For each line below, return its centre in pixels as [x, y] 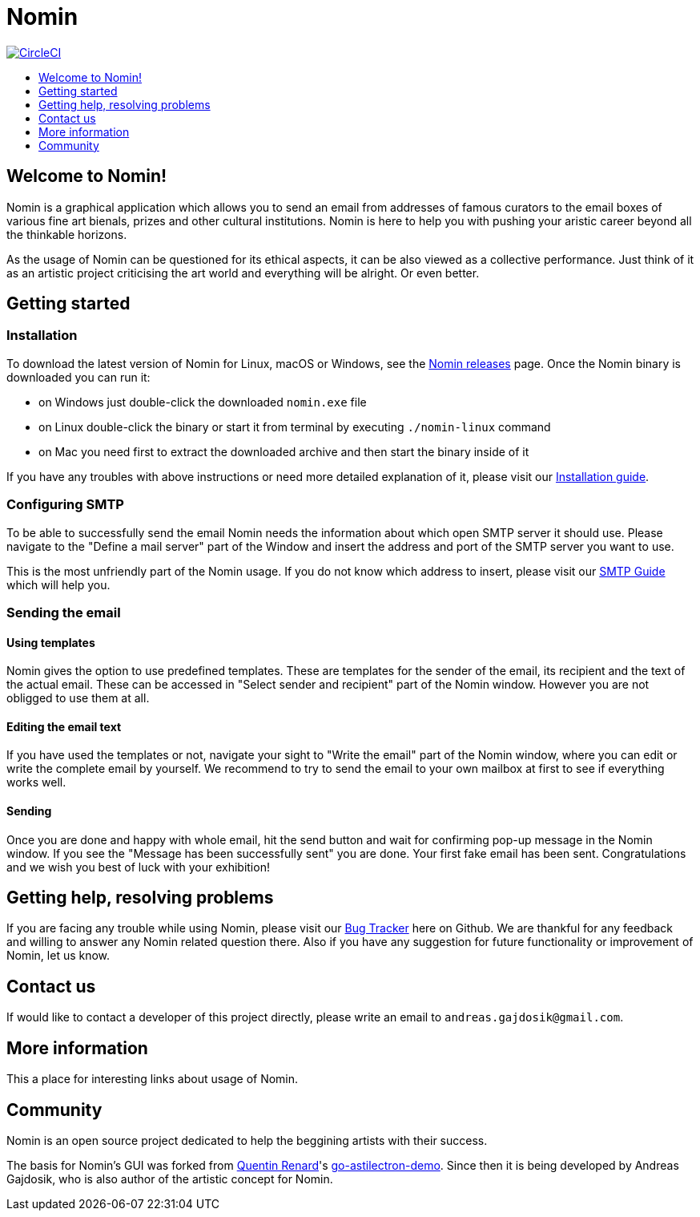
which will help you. [58, 584]
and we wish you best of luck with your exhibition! [138, 867]
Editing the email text [64, 726]
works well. [36, 782]
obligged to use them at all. [78, 698]
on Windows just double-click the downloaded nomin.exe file [203, 402]
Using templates [51, 642]
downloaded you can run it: [78, 377]
